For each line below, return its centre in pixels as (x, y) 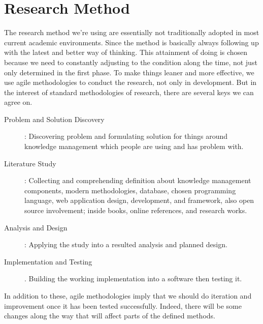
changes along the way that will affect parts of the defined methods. (110, 316)
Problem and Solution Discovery (54, 119)
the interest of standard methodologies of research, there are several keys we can (129, 92)
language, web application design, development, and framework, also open (139, 200)
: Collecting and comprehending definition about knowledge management (138, 180)
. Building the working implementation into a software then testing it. (133, 278)
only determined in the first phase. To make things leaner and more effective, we (129, 72)
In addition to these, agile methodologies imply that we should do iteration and (128, 296)
